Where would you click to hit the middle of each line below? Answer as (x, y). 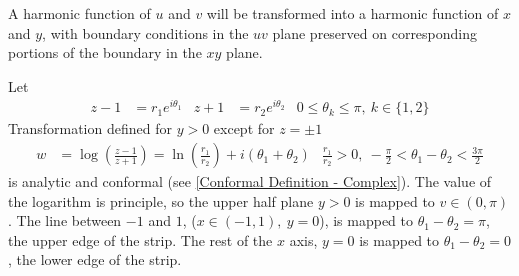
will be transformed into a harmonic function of (352, 13)
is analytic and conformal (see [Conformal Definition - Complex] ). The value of (250, 181)
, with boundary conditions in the (145, 32)
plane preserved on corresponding (375, 32)
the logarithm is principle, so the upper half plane (161, 200)
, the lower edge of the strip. (95, 259)
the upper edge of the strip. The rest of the (140, 239)
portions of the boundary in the (105, 52)
